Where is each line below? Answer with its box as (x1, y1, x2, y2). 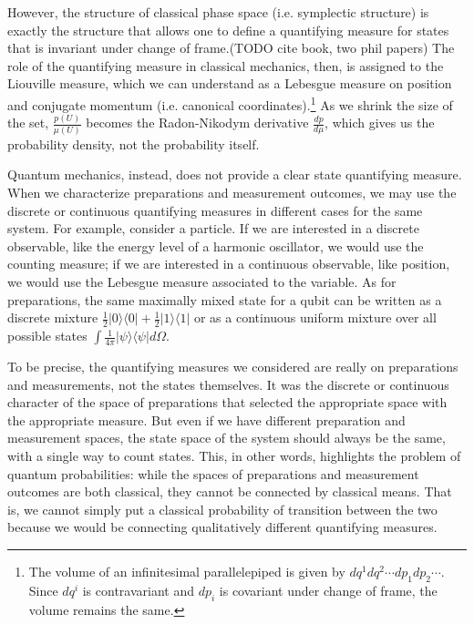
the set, (7, 113, 49, 132)
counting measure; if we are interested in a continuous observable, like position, (7, 254, 450, 273)
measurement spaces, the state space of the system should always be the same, (7, 428, 446, 447)
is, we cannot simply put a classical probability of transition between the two (7, 499, 438, 518)
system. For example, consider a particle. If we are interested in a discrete (7, 219, 419, 238)
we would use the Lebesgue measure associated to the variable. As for (7, 272, 397, 291)
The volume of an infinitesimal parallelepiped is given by (28, 561, 345, 580)
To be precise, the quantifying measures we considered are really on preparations (7, 357, 459, 376)
